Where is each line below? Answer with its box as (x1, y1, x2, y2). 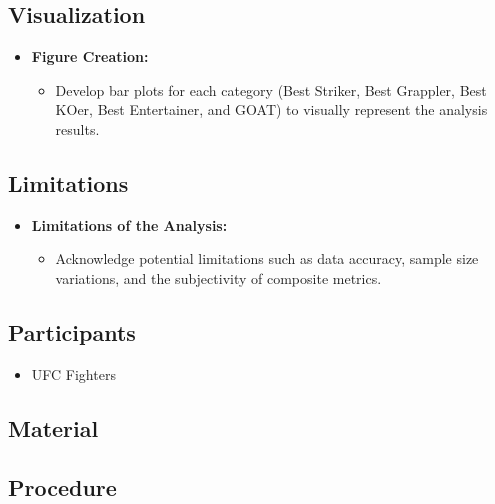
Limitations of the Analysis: (31, 214, 228, 235)
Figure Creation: (31, 46, 149, 67)
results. (55, 118, 100, 139)
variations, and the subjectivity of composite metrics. (55, 267, 382, 288)
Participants (8, 316, 136, 347)
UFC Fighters (31, 363, 116, 384)
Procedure (8, 471, 117, 502)
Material (8, 412, 99, 443)
